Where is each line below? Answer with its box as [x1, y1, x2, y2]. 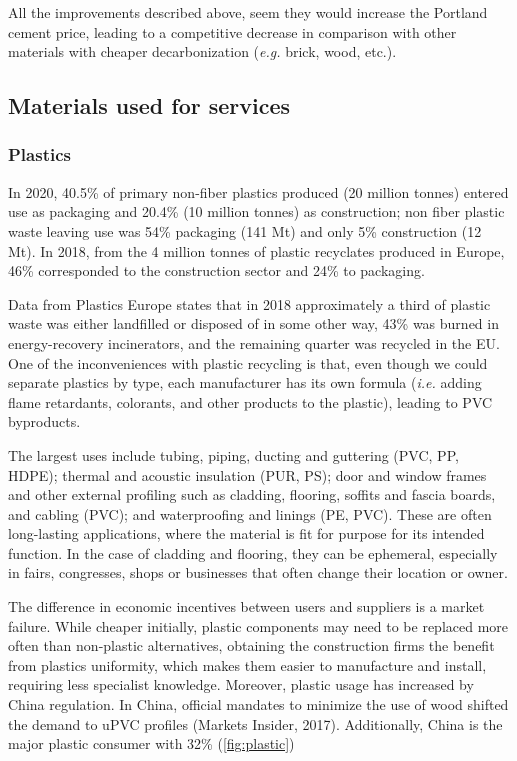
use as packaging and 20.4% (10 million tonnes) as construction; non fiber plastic [8, 201, 505, 222]
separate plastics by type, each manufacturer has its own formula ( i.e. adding [8, 372, 482, 393]
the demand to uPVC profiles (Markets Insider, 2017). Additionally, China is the [8, 713, 503, 734]
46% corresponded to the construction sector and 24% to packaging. [8, 260, 425, 281]
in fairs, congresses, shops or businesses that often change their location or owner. [8, 562, 508, 583]
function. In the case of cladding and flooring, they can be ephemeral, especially [8, 542, 498, 563]
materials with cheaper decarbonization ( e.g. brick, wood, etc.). [8, 41, 397, 62]
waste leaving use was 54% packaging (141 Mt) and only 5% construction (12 [8, 220, 482, 241]
